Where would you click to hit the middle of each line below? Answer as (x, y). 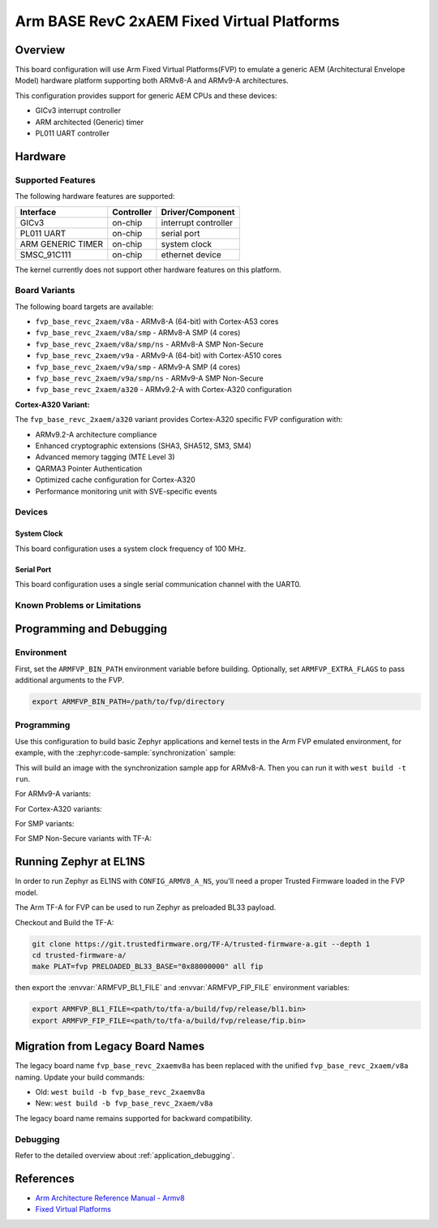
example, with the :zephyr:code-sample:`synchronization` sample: (125, 753)
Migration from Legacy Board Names (110, 1047)
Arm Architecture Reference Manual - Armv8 (110, 1198)
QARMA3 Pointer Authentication (89, 468)
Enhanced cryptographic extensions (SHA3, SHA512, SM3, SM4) (143, 446)
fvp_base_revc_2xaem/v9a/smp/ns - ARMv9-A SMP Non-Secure (149, 378)
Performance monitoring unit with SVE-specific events (126, 491)
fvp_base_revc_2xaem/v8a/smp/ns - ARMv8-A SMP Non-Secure (149, 344)
